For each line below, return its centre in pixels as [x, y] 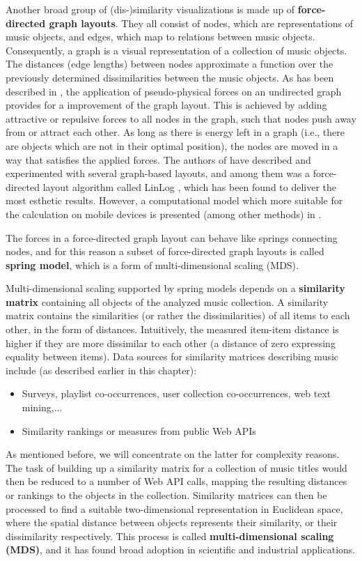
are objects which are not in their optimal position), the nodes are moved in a [172, 145]
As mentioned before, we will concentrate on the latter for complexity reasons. [173, 454]
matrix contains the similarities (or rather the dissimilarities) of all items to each [178, 315]
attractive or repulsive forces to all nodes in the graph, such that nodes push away [181, 118]
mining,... [42, 407]
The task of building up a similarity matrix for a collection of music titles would [176, 467]
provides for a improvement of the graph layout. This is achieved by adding [166, 105]
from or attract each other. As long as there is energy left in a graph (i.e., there [175, 132]
